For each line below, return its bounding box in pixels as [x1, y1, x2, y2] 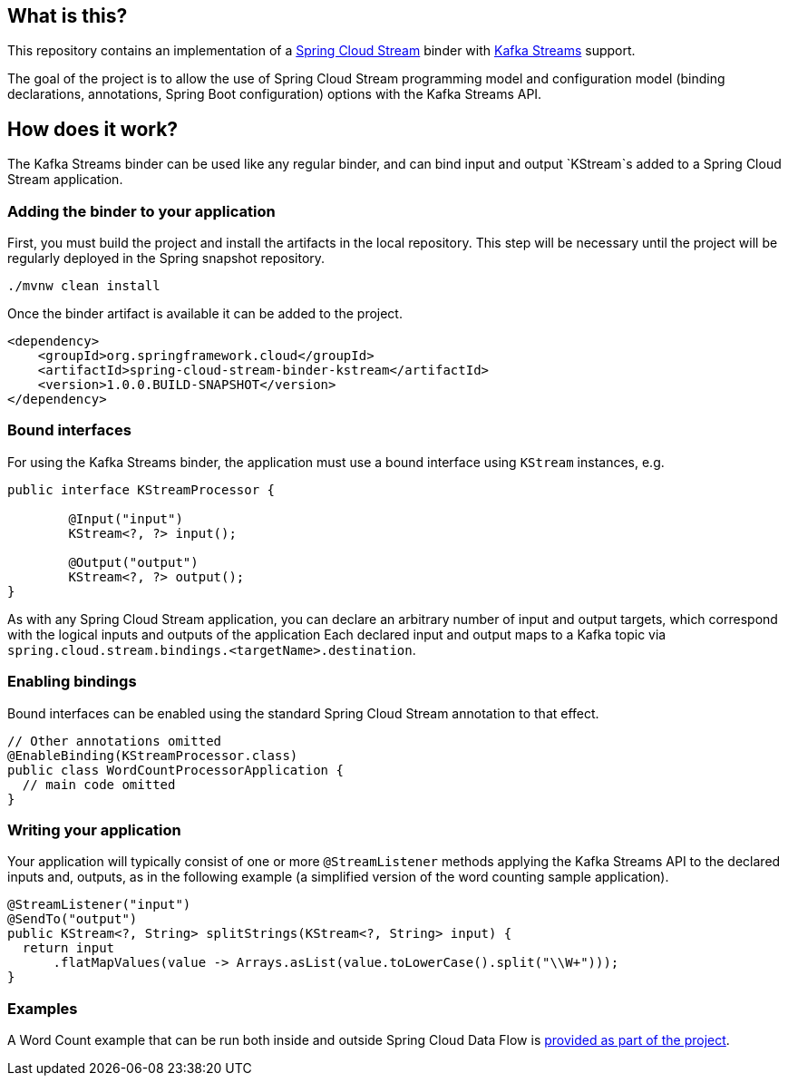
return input [22, 941, 115, 956]
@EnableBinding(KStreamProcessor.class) [7, 747, 298, 763]
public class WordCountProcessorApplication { [7, 762, 344, 777]
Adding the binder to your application [7, 201, 276, 220]
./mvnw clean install [7, 278, 161, 294]
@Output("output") [68, 554, 199, 570]
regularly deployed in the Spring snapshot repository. [7, 250, 326, 267]
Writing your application [7, 820, 181, 839]
